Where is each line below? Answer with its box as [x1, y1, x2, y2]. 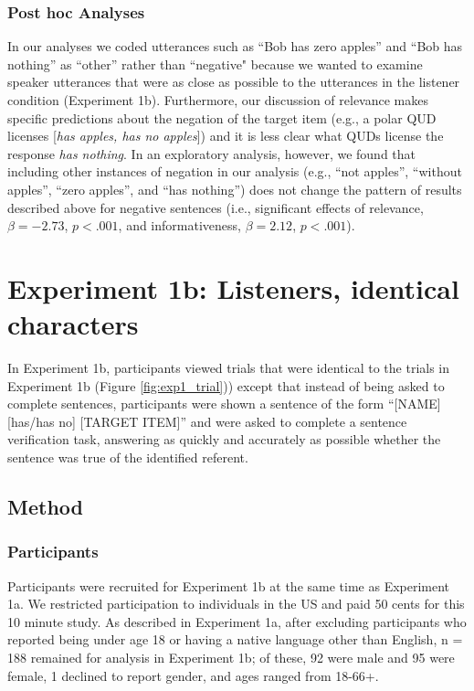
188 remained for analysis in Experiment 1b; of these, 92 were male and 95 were [7, 648, 455, 666]
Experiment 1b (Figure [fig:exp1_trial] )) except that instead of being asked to [7, 376, 445, 395]
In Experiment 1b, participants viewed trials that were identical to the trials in [7, 358, 450, 377]
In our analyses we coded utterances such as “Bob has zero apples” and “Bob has [7, 37, 463, 56]
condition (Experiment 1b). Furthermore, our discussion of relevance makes [7, 90, 429, 109]
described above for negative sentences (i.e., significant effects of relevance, [7, 197, 424, 217]
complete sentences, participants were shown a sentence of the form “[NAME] [7, 394, 441, 413]
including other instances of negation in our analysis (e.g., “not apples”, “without [7, 162, 462, 181]
